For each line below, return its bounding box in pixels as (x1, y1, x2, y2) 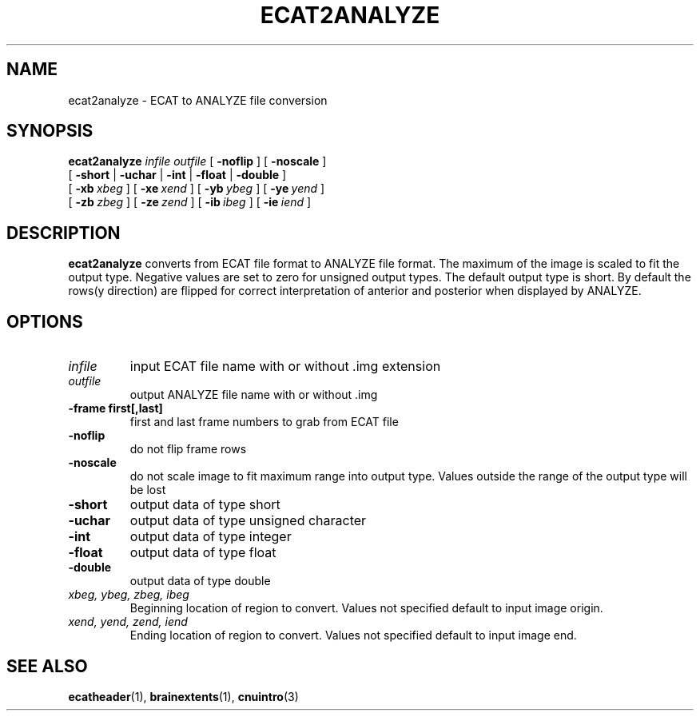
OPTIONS (6, 311, 83, 332)
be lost (129, 483, 166, 497)
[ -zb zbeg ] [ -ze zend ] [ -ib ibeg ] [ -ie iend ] (68, 195, 312, 209)
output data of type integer (129, 528, 292, 545)
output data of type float (129, 544, 276, 561)
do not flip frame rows (129, 442, 247, 456)
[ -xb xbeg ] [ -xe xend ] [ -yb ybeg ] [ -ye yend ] (68, 181, 325, 196)
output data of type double (129, 574, 271, 588)
